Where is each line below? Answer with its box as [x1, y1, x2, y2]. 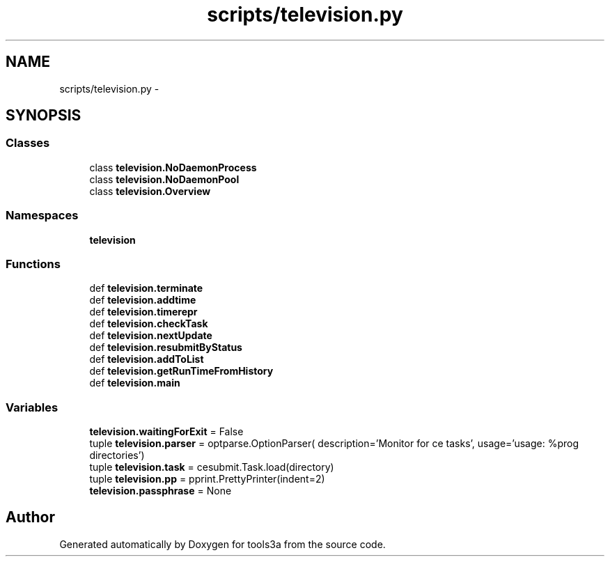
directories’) [89, 449, 145, 462]
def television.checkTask [89, 318, 208, 330]
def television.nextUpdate [89, 329, 212, 342]
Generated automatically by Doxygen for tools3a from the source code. [59, 538, 386, 550]
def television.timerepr [89, 306, 198, 318]
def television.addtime [89, 294, 196, 306]
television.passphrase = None [89, 485, 232, 497]
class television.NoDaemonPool [89, 173, 240, 185]
